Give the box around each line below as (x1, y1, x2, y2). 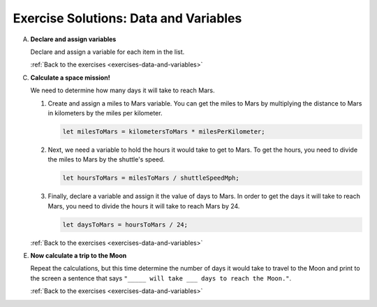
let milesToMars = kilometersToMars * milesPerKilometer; (62, 127, 265, 136)
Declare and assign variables (30, 35, 117, 43)
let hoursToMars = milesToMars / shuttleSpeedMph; (62, 174, 240, 182)
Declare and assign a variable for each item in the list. (30, 48, 185, 56)
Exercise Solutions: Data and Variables (13, 10, 242, 26)
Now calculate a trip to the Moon (30, 251, 127, 259)
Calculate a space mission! (30, 73, 111, 82)
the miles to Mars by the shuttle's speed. (47, 155, 165, 164)
